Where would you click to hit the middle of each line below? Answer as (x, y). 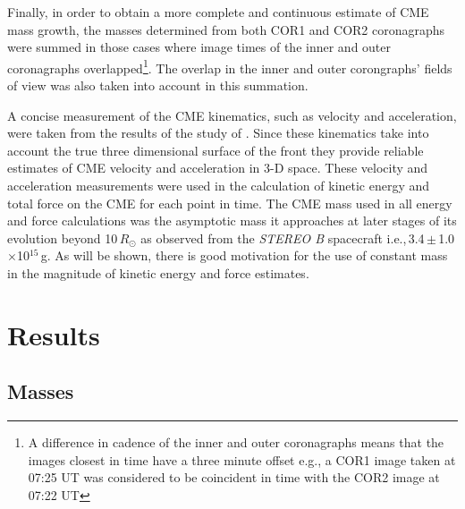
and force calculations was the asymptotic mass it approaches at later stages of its (232, 221)
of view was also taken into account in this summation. (158, 85)
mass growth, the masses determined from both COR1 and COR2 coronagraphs (226, 29)
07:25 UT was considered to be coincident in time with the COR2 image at (234, 477)
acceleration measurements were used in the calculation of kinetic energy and (219, 185)
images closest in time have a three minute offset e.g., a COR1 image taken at (242, 459)
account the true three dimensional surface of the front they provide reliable (216, 150)
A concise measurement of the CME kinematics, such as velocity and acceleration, (232, 115)
